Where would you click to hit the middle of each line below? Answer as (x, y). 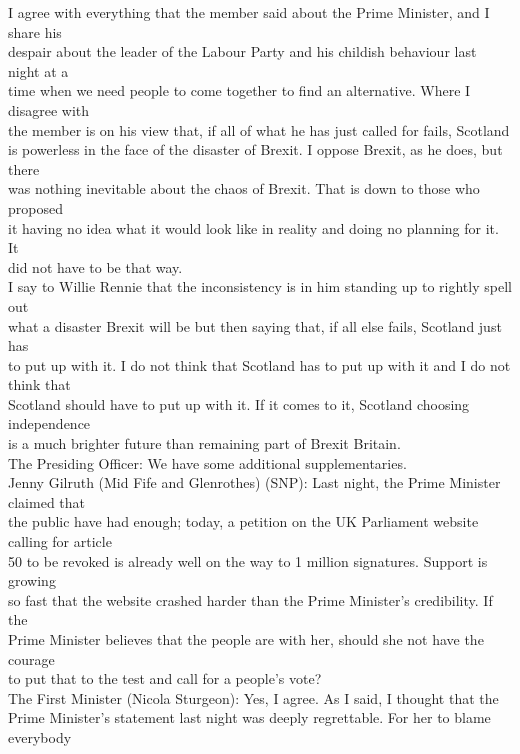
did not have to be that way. (95, 266)
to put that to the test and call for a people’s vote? (165, 678)
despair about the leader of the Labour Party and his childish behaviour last (242, 51)
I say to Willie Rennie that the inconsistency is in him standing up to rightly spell (260, 286)
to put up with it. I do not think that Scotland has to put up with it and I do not (259, 364)
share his (35, 31)
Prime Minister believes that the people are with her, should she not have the (246, 639)
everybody (40, 736)
